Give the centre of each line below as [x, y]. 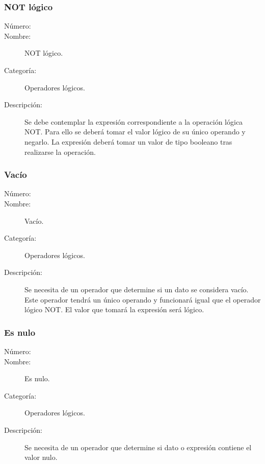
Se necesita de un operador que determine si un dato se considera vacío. [137, 289]
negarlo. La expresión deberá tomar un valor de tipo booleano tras [128, 141]
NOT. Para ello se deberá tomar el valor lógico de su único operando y [135, 132]
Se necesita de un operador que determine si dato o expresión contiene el [138, 447]
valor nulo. [41, 457]
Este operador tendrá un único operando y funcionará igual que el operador [143, 299]
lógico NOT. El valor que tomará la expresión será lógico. [114, 309]
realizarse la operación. [60, 152]
